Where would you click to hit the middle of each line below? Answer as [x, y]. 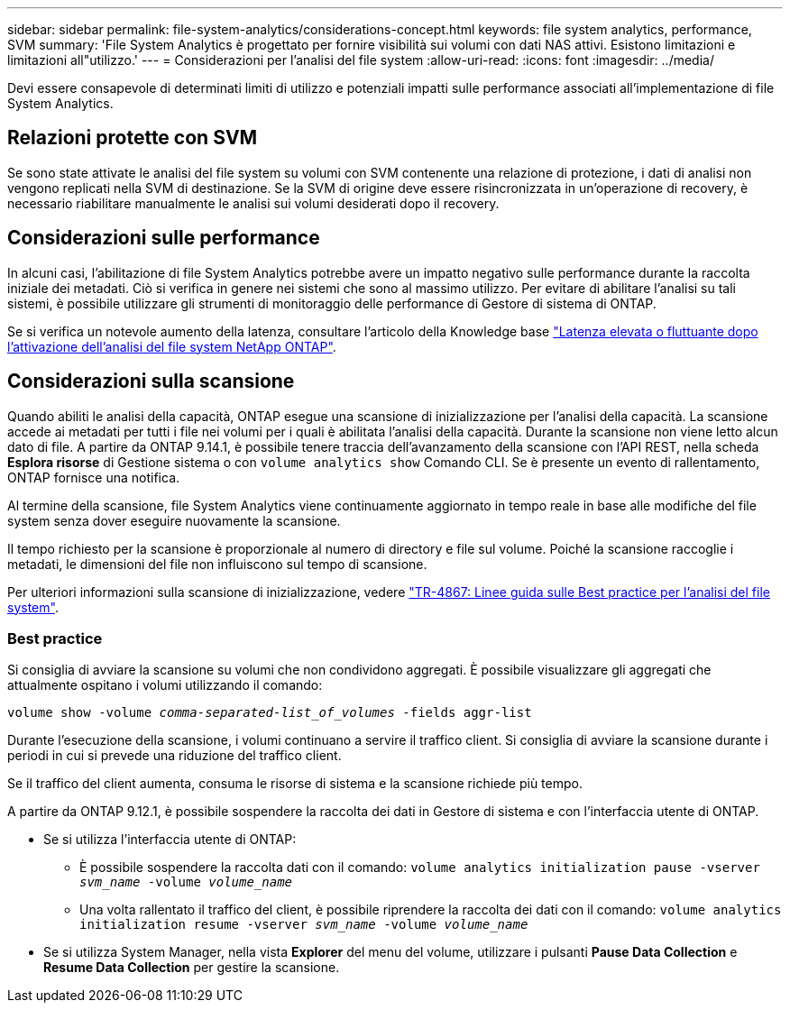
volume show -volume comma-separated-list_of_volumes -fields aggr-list [270, 713]
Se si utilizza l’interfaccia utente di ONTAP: [170, 840]
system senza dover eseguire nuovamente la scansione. [174, 520]
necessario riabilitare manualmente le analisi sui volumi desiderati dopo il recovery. [253, 203]
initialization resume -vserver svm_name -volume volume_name [304, 925]
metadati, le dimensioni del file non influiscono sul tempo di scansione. [217, 564]
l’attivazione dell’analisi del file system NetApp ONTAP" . [172, 346]
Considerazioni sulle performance [164, 238]
